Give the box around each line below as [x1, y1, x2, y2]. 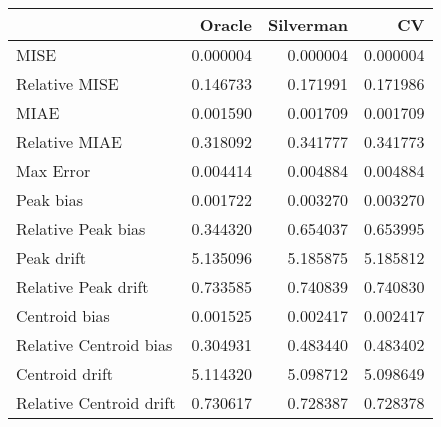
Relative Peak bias [16, 217, 146, 240]
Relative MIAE [16, 130, 122, 153]
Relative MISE [16, 72, 119, 95]
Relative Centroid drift [16, 391, 176, 414]
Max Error [16, 159, 91, 182]
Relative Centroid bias [16, 333, 173, 356]
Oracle [199, 13, 252, 36]
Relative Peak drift [16, 275, 149, 298]
